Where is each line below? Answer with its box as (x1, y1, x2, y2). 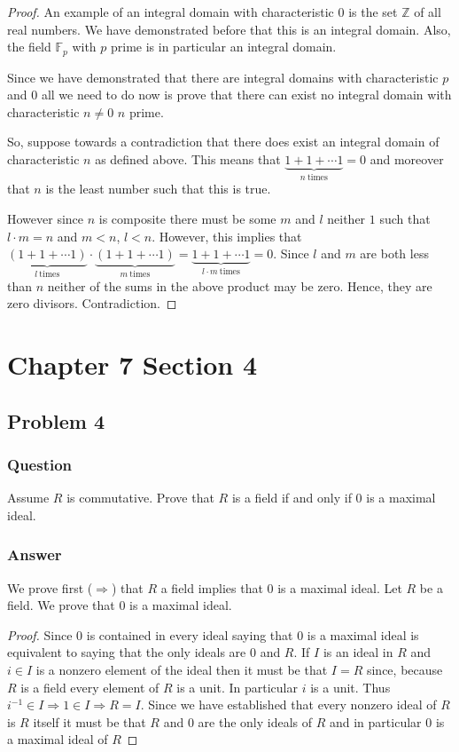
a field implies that (160, 578, 263, 597)
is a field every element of (20, 677, 159, 696)
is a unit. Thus (310, 677, 391, 696)
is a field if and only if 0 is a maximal (231, 488, 436, 507)
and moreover (370, 150, 444, 169)
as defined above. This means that (95, 150, 281, 169)
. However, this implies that (152, 226, 302, 245)
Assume (7, 488, 50, 507)
